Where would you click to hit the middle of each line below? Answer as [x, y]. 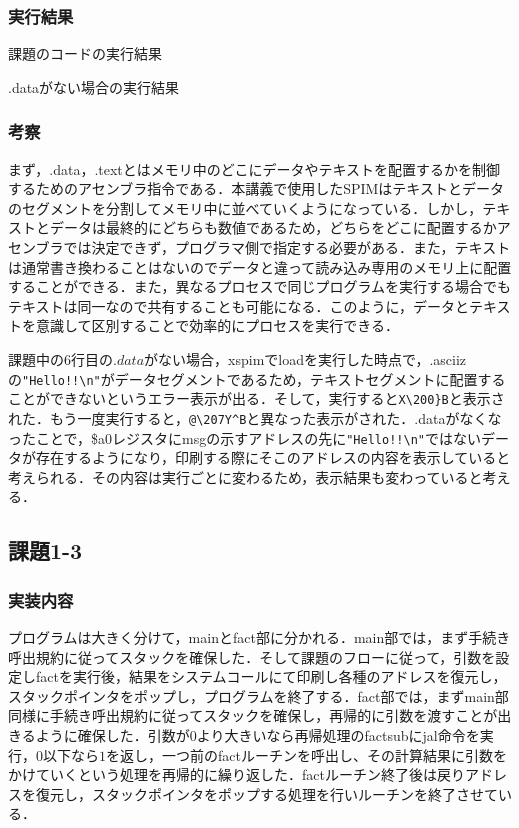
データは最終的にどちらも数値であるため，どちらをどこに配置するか [273, 227]
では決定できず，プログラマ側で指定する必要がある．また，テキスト [287, 247]
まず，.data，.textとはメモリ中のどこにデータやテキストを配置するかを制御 [254, 168]
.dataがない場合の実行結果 [94, 86]
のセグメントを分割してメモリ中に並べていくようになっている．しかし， [245, 207]
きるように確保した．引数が [99, 734]
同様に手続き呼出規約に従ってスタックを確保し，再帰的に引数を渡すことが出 [260, 715]
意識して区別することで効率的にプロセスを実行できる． [217, 325]
